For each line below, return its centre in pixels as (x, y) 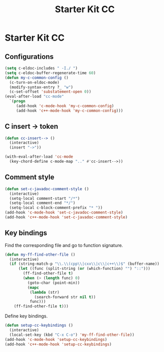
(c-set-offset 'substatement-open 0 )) (51, 92)
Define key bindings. (26, 316)
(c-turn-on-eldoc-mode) (34, 82)
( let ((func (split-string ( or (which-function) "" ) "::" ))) (84, 269)
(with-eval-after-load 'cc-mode (39, 157)
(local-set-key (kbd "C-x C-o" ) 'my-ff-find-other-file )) (72, 335)
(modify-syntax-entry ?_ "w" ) (41, 87)
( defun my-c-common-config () (37, 78)
